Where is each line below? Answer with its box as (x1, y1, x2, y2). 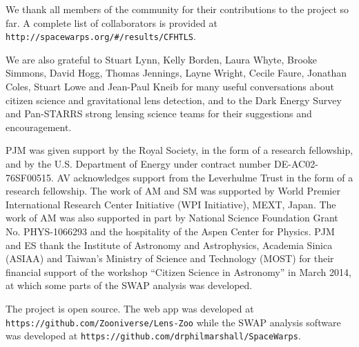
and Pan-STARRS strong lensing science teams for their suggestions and (6, 106, 312, 121)
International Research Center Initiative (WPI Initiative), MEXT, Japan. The (6, 197, 336, 211)
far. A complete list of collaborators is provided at (6, 15, 217, 30)
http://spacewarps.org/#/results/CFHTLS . (6, 29, 196, 43)
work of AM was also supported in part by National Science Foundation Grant (6, 210, 338, 225)
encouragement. (6, 119, 72, 134)
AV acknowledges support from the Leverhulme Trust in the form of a (57, 170, 353, 184)
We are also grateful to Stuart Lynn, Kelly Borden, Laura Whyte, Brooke (6, 52, 318, 66)
